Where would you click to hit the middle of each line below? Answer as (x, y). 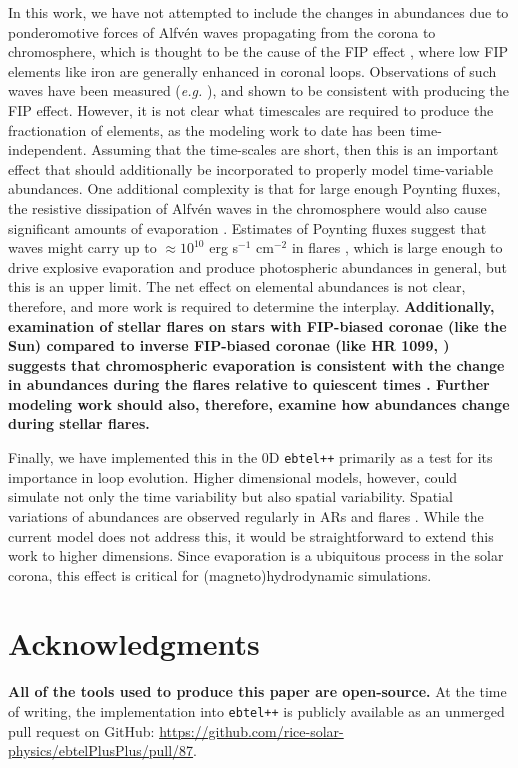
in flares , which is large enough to (397, 247)
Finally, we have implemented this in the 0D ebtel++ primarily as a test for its (250, 457)
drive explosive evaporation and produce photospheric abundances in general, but (258, 266)
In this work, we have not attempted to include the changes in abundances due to (258, 12)
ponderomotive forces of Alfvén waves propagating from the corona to (222, 31)
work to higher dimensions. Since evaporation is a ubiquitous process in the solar (256, 555)
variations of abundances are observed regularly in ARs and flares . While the (246, 515)
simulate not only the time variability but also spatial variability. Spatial (230, 496)
